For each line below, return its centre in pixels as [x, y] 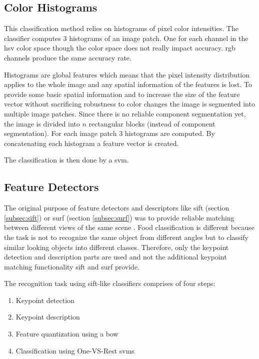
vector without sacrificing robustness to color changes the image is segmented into [129, 104]
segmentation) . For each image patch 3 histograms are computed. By [109, 133]
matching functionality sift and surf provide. [72, 266]
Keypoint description [48, 317]
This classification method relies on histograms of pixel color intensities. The [121, 28]
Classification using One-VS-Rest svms [75, 350]
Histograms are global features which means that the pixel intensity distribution [127, 74]
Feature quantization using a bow [67, 334]
